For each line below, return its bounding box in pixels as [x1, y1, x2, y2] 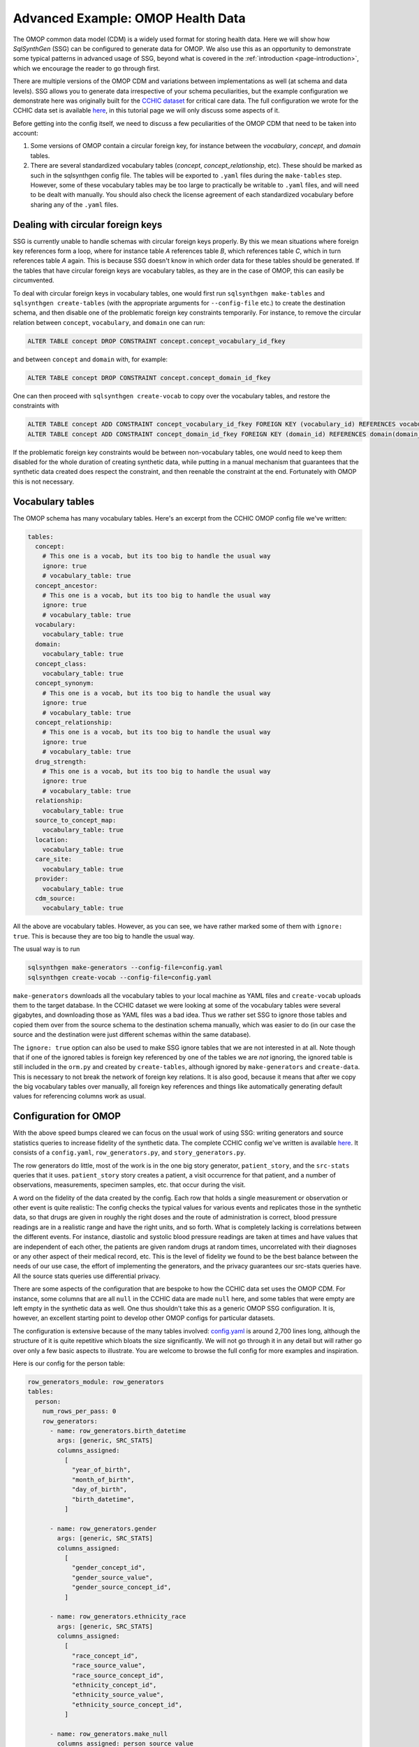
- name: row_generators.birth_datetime [50, 1426, 186, 1435]
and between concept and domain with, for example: [13, 355, 168, 363]
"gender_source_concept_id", [71, 1583, 172, 1591]
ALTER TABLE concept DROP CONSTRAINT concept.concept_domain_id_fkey [27, 374, 271, 382]
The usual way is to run [13, 945, 80, 953]
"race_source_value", [71, 1662, 146, 1669]
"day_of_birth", [71, 1486, 128, 1493]
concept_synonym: [35, 679, 94, 688]
